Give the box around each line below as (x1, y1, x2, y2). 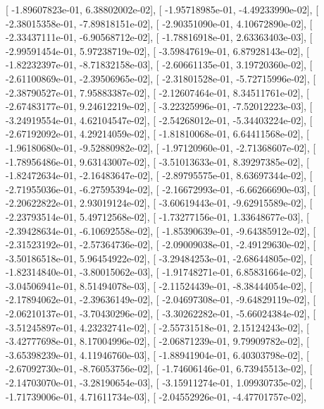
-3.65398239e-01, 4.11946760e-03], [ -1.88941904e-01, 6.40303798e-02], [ (6, 347, 309, 362)
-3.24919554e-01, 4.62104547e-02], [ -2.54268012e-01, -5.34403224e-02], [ (6, 112, 313, 127)
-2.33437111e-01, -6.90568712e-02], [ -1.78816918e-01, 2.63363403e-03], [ (6, 30, 313, 44)
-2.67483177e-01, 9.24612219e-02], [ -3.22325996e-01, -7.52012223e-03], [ (6, 99, 313, 114)
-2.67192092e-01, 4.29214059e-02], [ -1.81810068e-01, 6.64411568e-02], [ (6, 126, 309, 141)
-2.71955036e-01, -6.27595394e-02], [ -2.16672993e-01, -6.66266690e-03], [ (6, 181, 316, 196)
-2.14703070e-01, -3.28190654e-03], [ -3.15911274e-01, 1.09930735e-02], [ (6, 375, 313, 390)
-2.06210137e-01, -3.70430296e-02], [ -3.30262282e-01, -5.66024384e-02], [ (6, 306, 316, 321)
